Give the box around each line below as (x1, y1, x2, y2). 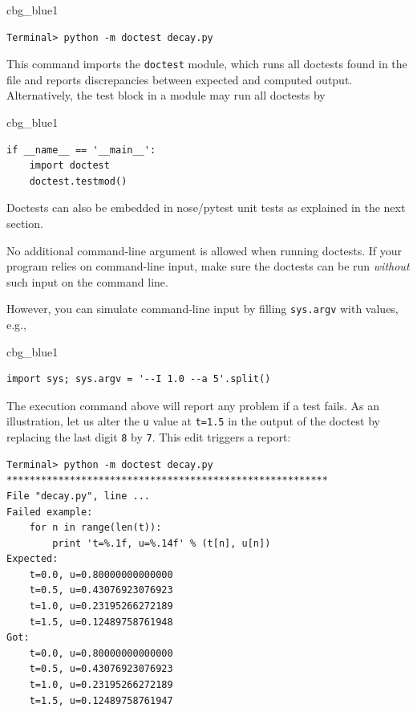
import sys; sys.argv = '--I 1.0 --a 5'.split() (6, 373, 271, 385)
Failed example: (6, 506, 93, 518)
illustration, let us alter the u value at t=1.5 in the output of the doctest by (6, 413, 381, 429)
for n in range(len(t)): (29, 522, 162, 534)
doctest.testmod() (29, 175, 128, 187)
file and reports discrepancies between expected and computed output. (6, 71, 353, 87)
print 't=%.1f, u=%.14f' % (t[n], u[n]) (52, 537, 271, 549)
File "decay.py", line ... (6, 490, 150, 502)
